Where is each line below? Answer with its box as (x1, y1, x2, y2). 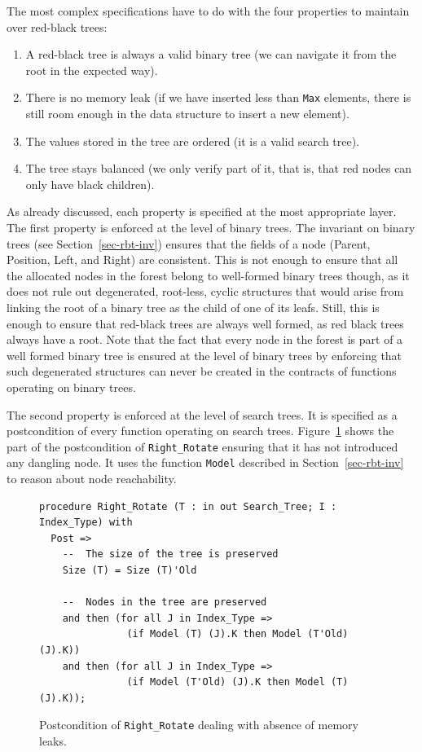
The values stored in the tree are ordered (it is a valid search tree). (25, 132, 360, 149)
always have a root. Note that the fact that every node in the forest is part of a (7, 331, 403, 348)
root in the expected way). (25, 61, 158, 78)
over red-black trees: (7, 18, 108, 35)
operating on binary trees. (7, 378, 136, 395)
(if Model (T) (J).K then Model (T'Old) (126, 628, 349, 640)
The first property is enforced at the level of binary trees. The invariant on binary (7, 219, 415, 235)
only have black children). (25, 175, 155, 192)
